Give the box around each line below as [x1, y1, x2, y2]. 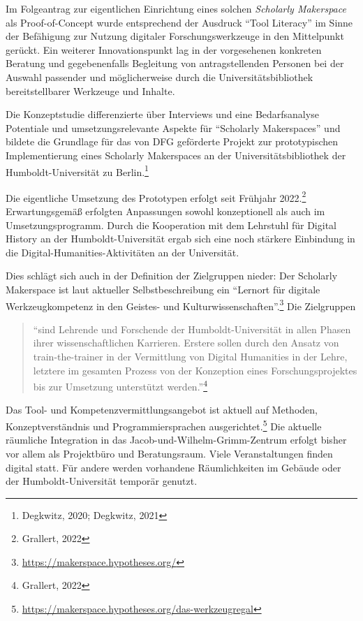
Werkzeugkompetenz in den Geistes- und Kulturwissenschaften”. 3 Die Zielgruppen [6, 296, 356, 313]
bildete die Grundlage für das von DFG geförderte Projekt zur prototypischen [6, 134, 339, 149]
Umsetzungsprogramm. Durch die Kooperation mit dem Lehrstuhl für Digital [6, 217, 336, 232]
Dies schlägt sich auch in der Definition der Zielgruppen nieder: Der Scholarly [6, 268, 338, 283]
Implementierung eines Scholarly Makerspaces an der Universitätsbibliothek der [6, 147, 346, 162]
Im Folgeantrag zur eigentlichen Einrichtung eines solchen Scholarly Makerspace [6, 1, 346, 15]
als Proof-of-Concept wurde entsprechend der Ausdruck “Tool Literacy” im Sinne [6, 15, 353, 29]
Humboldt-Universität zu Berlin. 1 [6, 162, 149, 179]
